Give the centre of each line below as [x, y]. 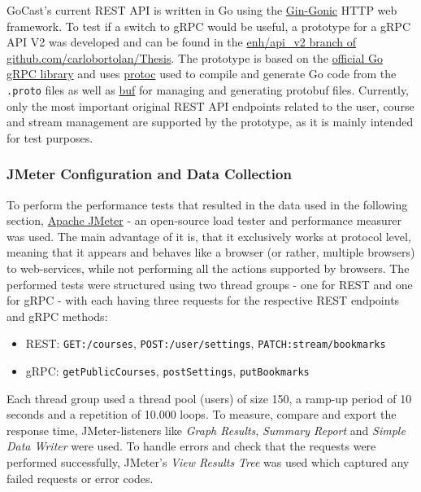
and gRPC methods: [57, 316]
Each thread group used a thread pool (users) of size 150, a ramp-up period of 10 [209, 398]
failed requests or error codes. [80, 478]
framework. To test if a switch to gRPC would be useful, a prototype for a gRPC [208, 26]
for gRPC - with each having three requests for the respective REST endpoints [203, 300]
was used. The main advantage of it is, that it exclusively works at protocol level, [209, 236]
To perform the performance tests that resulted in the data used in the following [207, 204]
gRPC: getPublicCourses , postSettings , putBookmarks [167, 371]
